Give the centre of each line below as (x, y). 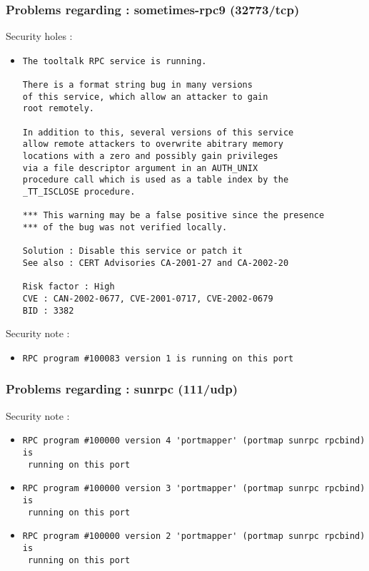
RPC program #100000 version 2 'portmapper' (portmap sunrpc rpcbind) (194, 536)
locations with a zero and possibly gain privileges (150, 156)
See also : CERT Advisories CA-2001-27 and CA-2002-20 (156, 263)
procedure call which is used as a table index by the (156, 180)
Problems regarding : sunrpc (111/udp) (122, 389)
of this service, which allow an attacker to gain (145, 97)
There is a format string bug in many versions (137, 85)
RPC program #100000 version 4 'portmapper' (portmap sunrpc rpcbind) (194, 441)
